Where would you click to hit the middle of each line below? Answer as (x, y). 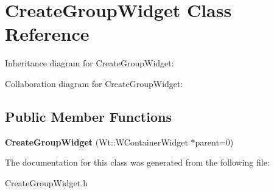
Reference (47, 34)
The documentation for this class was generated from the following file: (137, 162)
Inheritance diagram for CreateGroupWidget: (90, 63)
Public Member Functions (88, 116)
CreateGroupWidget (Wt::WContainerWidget (97, 142)
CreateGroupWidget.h (46, 182)
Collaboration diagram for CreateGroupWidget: (94, 83)
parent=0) (214, 142)
